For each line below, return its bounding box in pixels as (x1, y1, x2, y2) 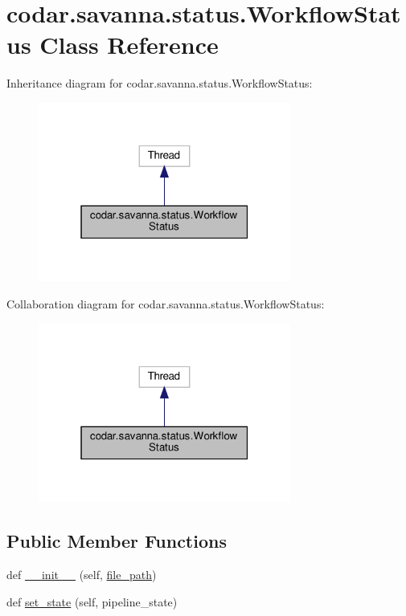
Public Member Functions (6, 528, 227, 553)
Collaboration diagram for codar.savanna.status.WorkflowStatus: (6, 296, 325, 312)
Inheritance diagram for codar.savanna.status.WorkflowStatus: (6, 75, 313, 92)
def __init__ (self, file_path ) (6, 565, 157, 582)
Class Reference (39, 28, 219, 61)
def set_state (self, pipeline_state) (6, 593, 178, 610)
